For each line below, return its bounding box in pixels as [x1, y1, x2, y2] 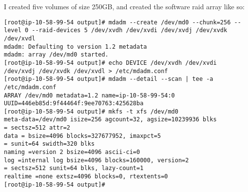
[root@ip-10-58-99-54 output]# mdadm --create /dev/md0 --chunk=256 [4, 19, 231, 26]
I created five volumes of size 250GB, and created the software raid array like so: [4, 1, 245, 11]
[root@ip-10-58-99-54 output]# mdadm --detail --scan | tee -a [4, 76, 213, 83]
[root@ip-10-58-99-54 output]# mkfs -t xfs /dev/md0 [4, 108, 178, 115]
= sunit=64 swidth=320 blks [4, 140, 95, 148]
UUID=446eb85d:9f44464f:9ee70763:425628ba [4, 100, 144, 107]
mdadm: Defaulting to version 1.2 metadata [4, 43, 147, 50]
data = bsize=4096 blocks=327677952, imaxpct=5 [4, 132, 161, 139]
